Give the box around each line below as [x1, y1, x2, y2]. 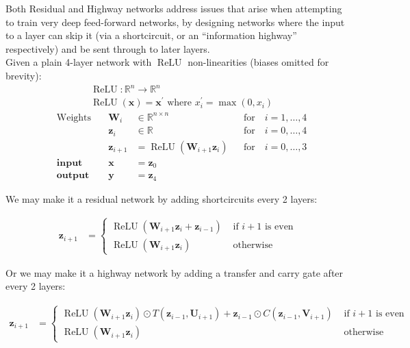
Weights [56, 112, 92, 123]
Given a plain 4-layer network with [5, 55, 152, 69]
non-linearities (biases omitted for [188, 55, 329, 69]
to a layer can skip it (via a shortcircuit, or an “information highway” [5, 28, 297, 42]
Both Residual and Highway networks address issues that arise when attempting [5, 1, 342, 15]
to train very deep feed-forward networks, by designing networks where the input [5, 14, 345, 29]
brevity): [5, 68, 42, 82]
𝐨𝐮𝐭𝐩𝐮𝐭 [56, 171, 90, 181]
